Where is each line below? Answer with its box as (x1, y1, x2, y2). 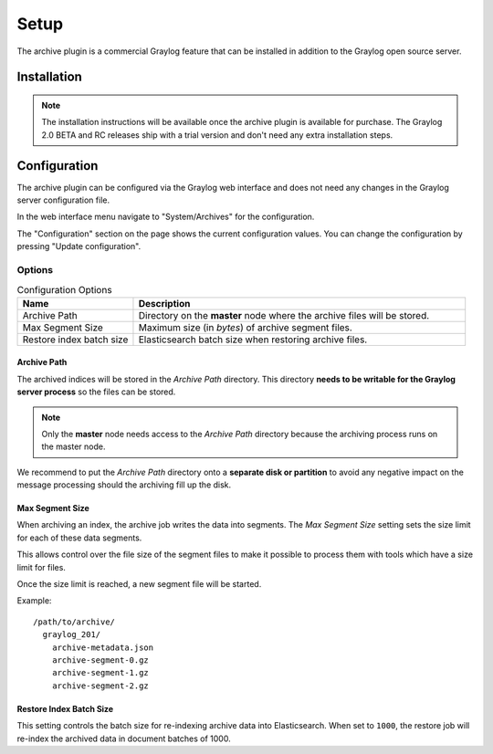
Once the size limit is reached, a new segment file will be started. (16, 579, 262, 590)
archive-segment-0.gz (51, 655, 150, 665)
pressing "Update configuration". (16, 241, 142, 252)
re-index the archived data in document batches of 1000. (16, 733, 232, 744)
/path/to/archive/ (33, 616, 116, 627)
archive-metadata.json (51, 642, 154, 653)
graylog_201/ (42, 630, 101, 640)
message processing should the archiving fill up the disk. (16, 479, 232, 490)
